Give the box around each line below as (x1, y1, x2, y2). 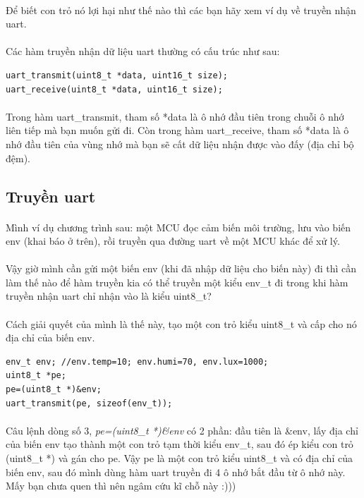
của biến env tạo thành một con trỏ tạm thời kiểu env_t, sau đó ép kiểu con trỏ (6, 437, 353, 451)
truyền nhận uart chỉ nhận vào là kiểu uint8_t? (6, 289, 212, 303)
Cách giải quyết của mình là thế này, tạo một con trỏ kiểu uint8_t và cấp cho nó (6, 316, 357, 331)
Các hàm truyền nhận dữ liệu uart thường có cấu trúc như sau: (6, 44, 280, 59)
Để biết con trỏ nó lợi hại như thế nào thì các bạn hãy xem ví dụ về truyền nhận (6, 2, 356, 17)
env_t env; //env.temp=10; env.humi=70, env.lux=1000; (6, 356, 269, 367)
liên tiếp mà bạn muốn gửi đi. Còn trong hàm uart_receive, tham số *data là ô (6, 123, 349, 138)
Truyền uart (6, 185, 96, 207)
